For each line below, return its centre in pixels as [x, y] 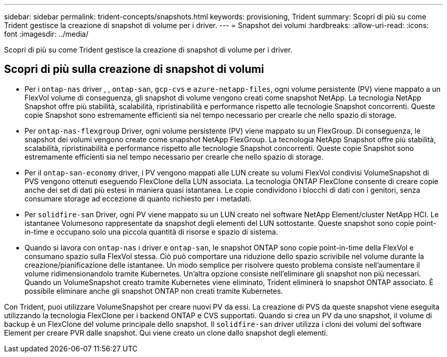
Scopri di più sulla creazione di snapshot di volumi [134, 69]
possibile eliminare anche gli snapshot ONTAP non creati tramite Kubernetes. [154, 291]
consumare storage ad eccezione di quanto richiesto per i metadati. [138, 198]
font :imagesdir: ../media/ [46, 34]
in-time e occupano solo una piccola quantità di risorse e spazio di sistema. [151, 232]
